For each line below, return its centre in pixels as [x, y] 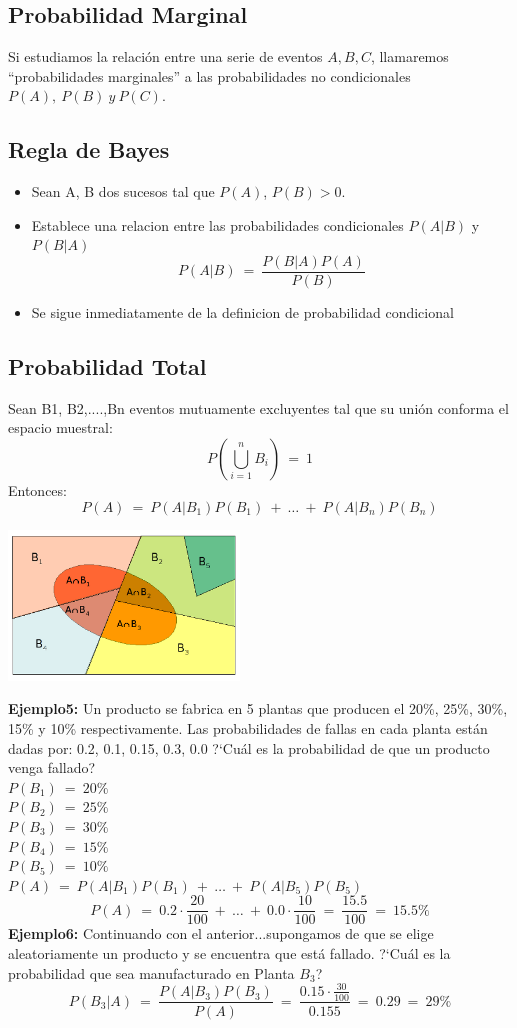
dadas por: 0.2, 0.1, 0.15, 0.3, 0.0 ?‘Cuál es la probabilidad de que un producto [249, 747]
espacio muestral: [60, 427]
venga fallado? [52, 767]
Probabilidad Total [107, 366]
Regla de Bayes [89, 149]
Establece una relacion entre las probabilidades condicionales [217, 224]
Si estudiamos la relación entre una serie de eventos [165, 56]
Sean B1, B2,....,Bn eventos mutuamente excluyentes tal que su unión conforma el [258, 407]
